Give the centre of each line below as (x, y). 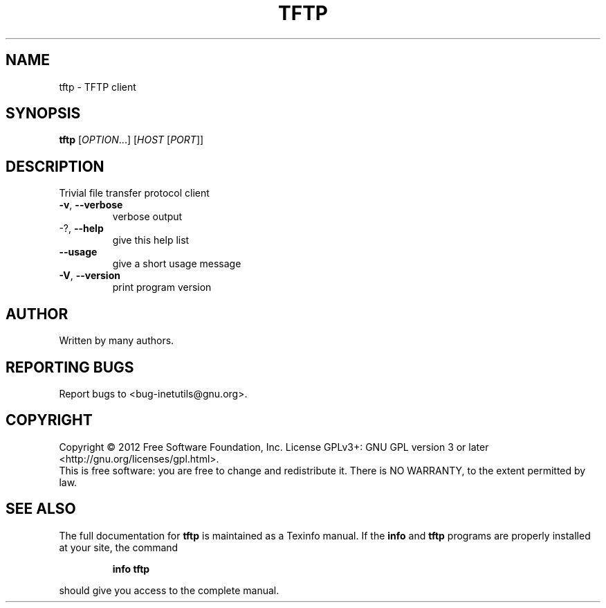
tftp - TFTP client (98, 87)
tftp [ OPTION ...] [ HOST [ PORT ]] (131, 140)
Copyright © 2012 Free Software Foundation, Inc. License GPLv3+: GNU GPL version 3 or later (274, 447)
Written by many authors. (117, 341)
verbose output (147, 217)
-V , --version (90, 276)
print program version (162, 287)
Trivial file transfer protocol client (134, 193)
